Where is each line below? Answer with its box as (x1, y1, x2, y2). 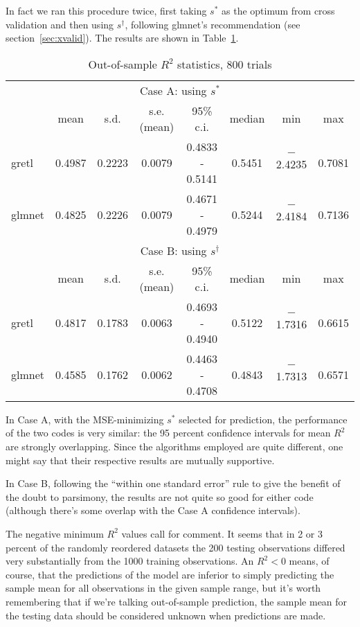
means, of (289, 554, 330, 568)
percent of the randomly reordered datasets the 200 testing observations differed (6, 540, 345, 554)
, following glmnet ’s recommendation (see (125, 17, 300, 31)
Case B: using (140, 242, 207, 258)
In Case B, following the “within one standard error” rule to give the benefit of (6, 476, 341, 491)
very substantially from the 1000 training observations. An (6, 554, 254, 568)
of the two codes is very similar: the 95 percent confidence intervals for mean (6, 425, 331, 440)
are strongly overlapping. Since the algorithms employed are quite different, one (6, 439, 343, 453)
